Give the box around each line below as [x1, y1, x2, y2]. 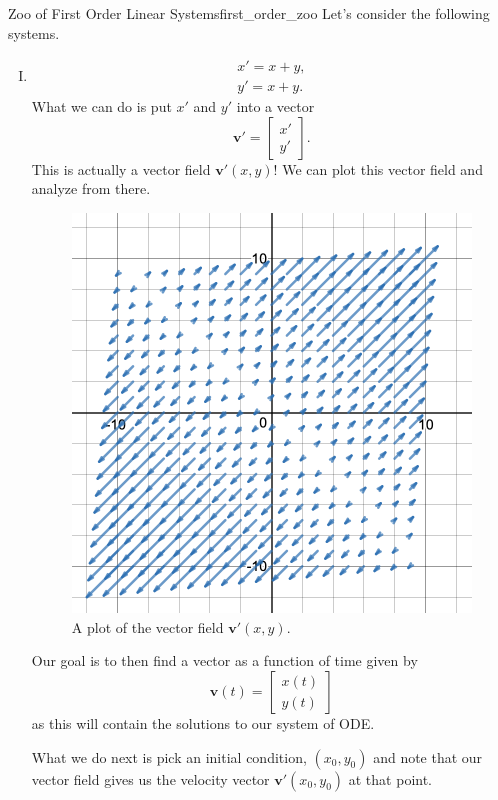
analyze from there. [31, 178, 151, 199]
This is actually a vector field [31, 158, 211, 179]
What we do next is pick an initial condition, [31, 746, 307, 767]
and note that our [373, 746, 483, 767]
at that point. [348, 768, 432, 789]
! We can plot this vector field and [273, 158, 483, 179]
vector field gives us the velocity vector [31, 768, 270, 789]
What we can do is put [31, 96, 172, 117]
